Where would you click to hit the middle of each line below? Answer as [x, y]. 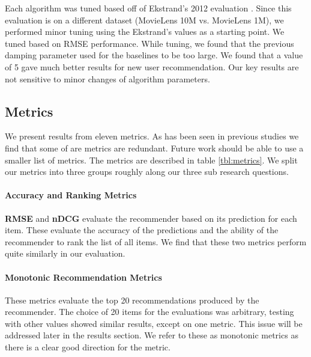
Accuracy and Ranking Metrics [71, 195]
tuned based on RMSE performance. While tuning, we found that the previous [149, 43]
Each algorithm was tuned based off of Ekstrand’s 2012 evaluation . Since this [148, 8]
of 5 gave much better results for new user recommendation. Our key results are [152, 66]
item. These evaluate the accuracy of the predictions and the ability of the [142, 230]
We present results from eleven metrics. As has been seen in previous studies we [152, 136]
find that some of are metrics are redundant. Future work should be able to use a [154, 148]
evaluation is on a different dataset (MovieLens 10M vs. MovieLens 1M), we [144, 20]
